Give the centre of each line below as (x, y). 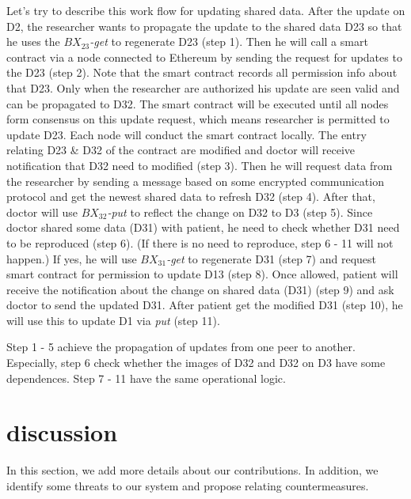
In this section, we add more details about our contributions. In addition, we (192, 470)
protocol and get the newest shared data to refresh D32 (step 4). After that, (191, 197)
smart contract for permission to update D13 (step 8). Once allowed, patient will (202, 274)
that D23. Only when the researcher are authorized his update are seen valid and (203, 87)
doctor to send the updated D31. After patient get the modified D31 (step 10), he (205, 305)
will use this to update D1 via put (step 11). (113, 320)
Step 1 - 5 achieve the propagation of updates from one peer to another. (181, 347)
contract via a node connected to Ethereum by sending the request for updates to (204, 57)
